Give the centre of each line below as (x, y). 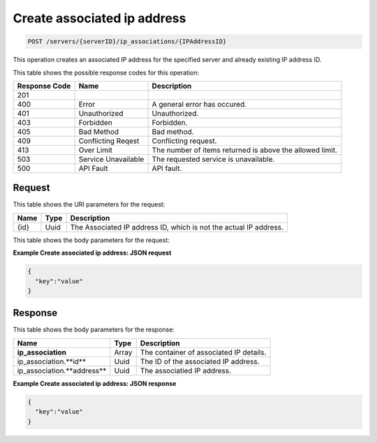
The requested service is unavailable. (213, 159)
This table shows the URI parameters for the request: (89, 204)
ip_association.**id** (52, 361)
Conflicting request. (184, 141)
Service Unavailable (111, 159)
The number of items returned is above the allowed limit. (245, 150)
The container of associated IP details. (203, 352)
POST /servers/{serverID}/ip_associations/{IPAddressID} (127, 42)
